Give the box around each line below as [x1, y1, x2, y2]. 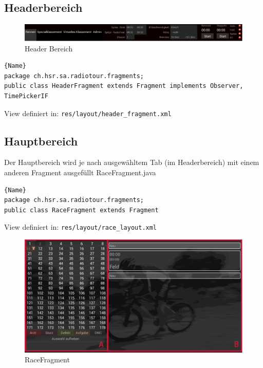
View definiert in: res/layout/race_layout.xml [4, 222, 157, 232]
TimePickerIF [4, 92, 48, 100]
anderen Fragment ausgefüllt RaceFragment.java [4, 167, 156, 177]
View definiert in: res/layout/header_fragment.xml [4, 107, 172, 118]
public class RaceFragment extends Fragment [4, 206, 159, 214]
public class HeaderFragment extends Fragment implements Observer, [4, 82, 243, 90]
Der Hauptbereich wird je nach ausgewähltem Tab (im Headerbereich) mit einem [4, 157, 259, 168]
